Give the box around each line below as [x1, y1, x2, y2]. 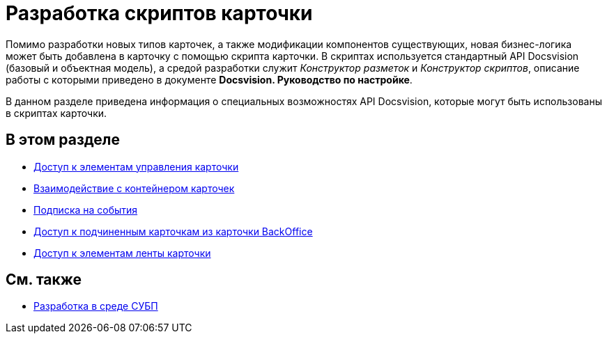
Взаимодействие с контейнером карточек [33, 182, 235, 194]
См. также [6, 271, 82, 289]
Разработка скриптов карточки [6, 1, 313, 25]
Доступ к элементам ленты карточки [33, 246, 211, 259]
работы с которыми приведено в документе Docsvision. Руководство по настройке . [6, 73, 413, 86]
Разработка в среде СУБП [33, 300, 158, 313]
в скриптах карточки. [6, 107, 107, 119]
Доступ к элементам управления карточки [33, 160, 239, 173]
